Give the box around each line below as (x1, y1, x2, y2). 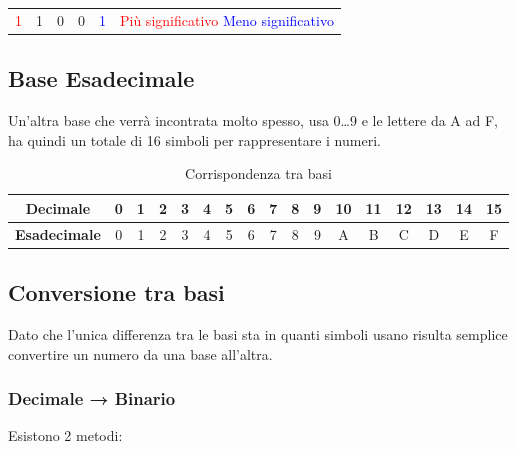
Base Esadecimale (8, 63, 195, 94)
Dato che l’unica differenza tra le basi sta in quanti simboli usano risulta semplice (8, 323, 508, 344)
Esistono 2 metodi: (8, 425, 123, 446)
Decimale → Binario (8, 386, 176, 411)
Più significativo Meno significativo (120, 9, 334, 30)
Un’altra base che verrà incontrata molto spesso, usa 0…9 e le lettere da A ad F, (8, 110, 498, 131)
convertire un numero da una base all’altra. (8, 343, 273, 364)
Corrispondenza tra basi (185, 163, 332, 184)
